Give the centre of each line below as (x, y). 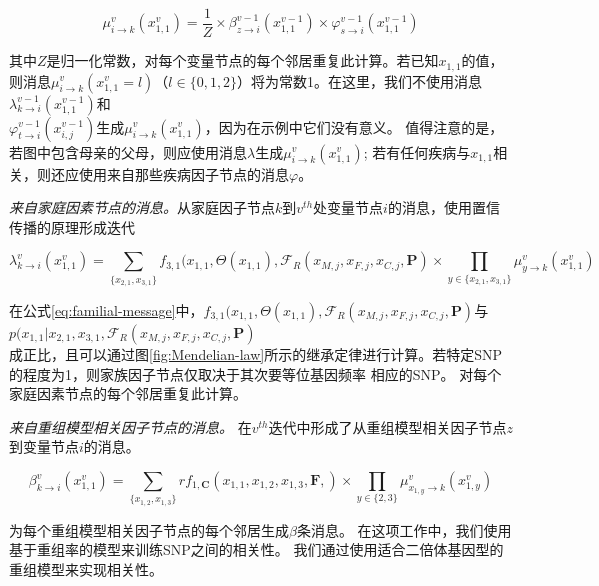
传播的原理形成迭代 (72, 226)
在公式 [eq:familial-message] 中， (106, 310)
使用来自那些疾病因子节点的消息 (183, 173)
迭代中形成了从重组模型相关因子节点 (387, 426)
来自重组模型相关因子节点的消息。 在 (130, 426)
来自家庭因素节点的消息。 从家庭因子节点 (142, 207)
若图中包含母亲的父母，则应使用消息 (128, 151)
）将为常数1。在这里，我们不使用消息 (360, 80)
